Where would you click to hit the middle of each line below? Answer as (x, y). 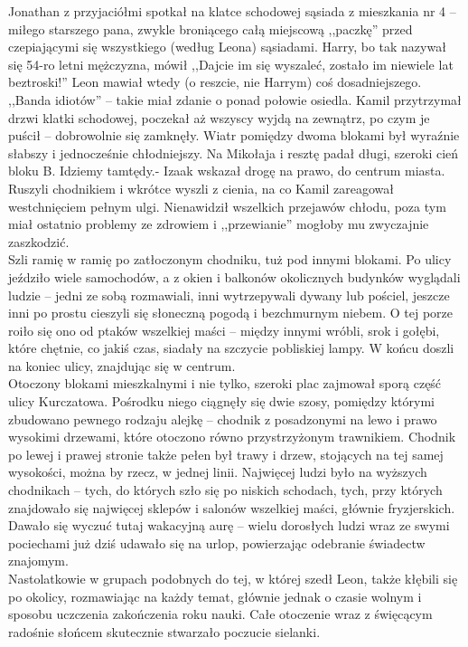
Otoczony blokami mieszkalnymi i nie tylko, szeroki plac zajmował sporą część (225, 383)
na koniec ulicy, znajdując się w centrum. (122, 365)
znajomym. (38, 561)
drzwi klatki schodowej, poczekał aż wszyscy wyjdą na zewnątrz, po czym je (219, 117)
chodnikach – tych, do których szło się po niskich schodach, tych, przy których (225, 490)
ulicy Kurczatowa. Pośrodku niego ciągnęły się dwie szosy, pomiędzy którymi (221, 401)
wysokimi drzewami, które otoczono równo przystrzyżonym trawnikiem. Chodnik (232, 437)
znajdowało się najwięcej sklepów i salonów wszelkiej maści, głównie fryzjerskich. (232, 507)
